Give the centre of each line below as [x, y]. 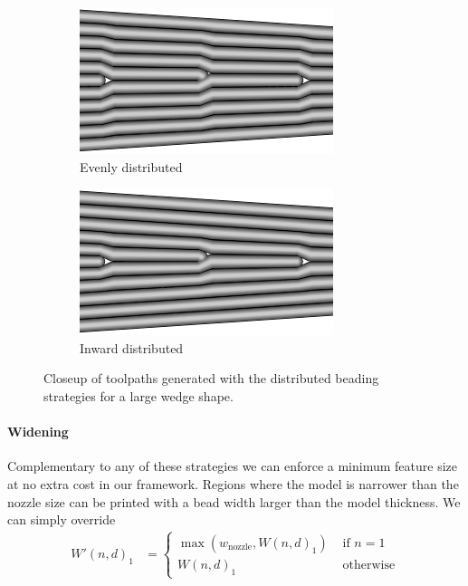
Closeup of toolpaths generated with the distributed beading [211, 378]
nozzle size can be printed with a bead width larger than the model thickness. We [234, 501]
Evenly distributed [131, 166]
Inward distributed [132, 347]
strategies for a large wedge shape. [138, 395]
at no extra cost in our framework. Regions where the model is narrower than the [233, 483]
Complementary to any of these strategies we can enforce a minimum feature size [232, 466]
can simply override [62, 519]
